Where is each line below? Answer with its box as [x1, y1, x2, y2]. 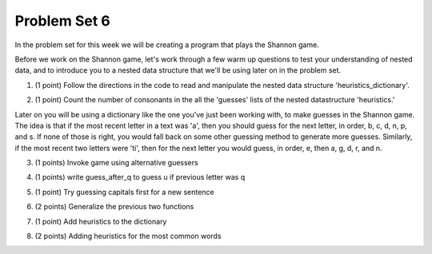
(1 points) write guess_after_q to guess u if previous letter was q [34, 173, 246, 182]
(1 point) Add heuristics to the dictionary [34, 216, 167, 226]
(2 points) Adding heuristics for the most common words [34, 232, 222, 241]
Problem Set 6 [14, 12, 111, 30]
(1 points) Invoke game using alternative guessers [34, 158, 199, 168]
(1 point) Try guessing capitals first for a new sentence [34, 187, 215, 196]
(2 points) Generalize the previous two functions [34, 202, 194, 212]
